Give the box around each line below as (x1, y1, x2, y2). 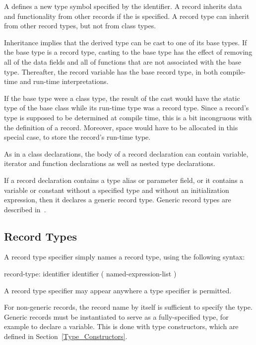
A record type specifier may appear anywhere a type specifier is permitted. (4, 285, 232, 295)
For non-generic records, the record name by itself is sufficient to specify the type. (4, 302, 253, 312)
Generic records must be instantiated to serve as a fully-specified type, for (4, 311, 229, 322)
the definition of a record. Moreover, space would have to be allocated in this (4, 122, 238, 132)
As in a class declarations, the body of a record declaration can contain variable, (4, 148, 249, 159)
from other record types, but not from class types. (4, 20, 156, 31)
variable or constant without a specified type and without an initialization (4, 184, 229, 195)
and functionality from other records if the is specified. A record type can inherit (4, 10, 250, 21)
